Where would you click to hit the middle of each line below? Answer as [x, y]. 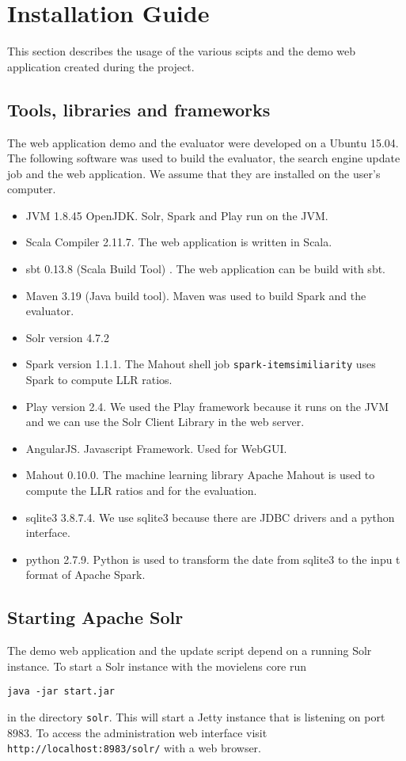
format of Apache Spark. [85, 575]
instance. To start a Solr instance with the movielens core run [157, 666]
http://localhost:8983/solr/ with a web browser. [134, 748]
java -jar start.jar [61, 692]
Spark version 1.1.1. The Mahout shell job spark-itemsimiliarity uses [201, 364]
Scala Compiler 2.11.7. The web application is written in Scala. [179, 242]
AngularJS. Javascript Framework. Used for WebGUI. [156, 448]
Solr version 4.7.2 [67, 337]
